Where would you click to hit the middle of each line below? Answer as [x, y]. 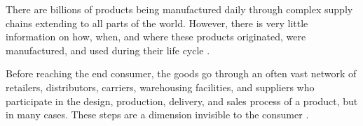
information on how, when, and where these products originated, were [156, 37]
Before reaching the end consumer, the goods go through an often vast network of [181, 73]
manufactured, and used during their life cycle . [108, 50]
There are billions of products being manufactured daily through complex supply [179, 9]
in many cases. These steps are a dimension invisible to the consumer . [157, 115]
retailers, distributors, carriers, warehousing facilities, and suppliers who [160, 87]
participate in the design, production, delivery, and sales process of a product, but [182, 101]
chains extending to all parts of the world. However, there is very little [157, 23]
